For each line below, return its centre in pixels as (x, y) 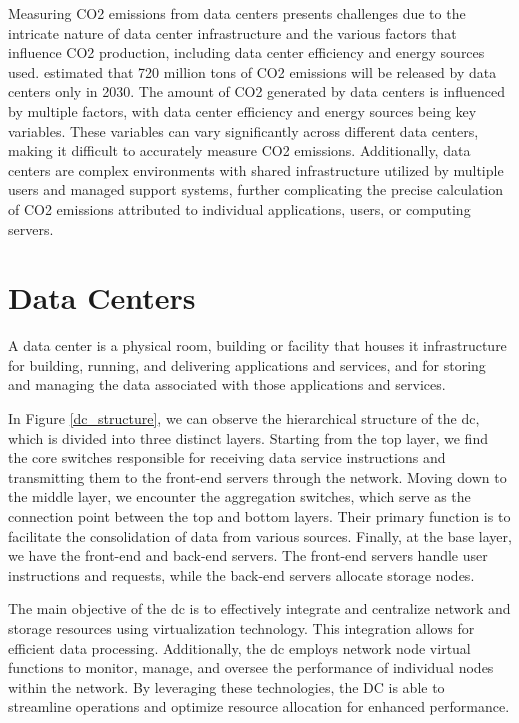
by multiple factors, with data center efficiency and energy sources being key (242, 110)
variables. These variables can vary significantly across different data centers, (243, 130)
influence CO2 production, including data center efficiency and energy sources (246, 52)
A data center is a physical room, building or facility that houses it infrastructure (257, 345)
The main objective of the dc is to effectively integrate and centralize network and (259, 608)
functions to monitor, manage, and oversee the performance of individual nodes (251, 667)
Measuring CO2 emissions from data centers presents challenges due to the (237, 13)
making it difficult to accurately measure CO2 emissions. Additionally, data (239, 150)
